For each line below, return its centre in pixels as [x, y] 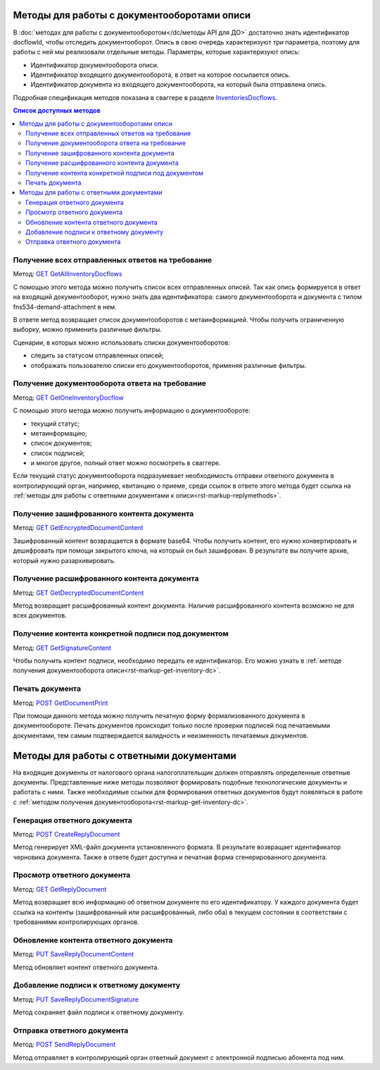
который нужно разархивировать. [64, 560]
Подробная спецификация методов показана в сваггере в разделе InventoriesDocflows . [145, 97]
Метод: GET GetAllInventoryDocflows [68, 274]
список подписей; [58, 453]
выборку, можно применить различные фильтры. [87, 330]
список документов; [61, 443]
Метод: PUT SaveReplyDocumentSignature [76, 999]
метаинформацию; [59, 433]
